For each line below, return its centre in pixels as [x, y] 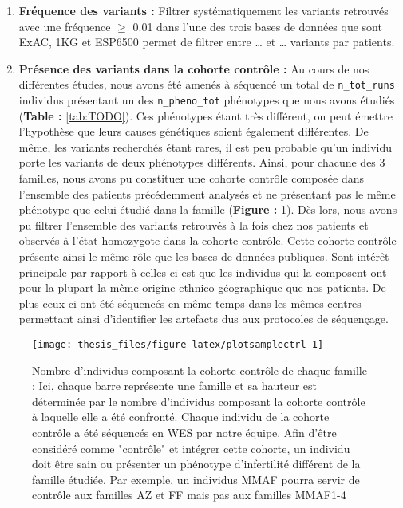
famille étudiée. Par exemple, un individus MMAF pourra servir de [196, 479]
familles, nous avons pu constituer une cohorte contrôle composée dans [192, 178]
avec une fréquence [65, 26]
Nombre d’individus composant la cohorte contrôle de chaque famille [200, 370]
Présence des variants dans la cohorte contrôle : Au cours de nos [194, 68]
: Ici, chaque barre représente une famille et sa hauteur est [174, 386]
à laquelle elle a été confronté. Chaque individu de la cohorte [181, 417]
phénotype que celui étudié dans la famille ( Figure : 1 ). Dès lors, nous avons [208, 209]
